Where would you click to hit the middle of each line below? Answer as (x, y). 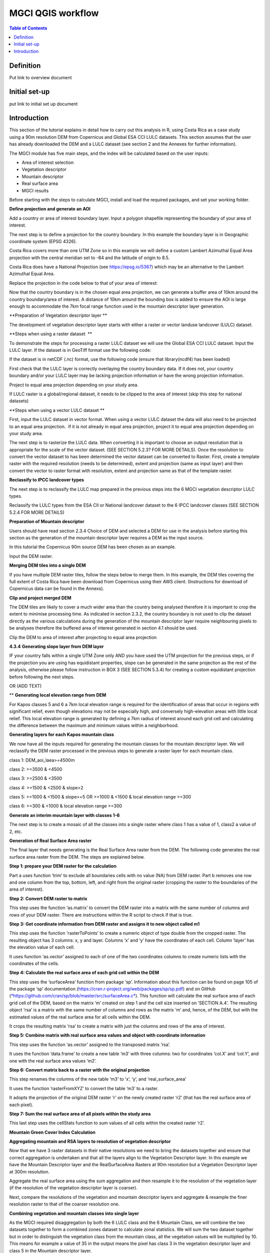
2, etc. (16, 831)
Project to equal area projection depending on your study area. (74, 385)
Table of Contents (28, 28)
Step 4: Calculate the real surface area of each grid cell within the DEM (84, 973)
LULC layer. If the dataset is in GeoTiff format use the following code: (80, 350)
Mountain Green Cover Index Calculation (52, 1132)
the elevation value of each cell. (42, 947)
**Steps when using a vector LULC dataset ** (57, 410)
